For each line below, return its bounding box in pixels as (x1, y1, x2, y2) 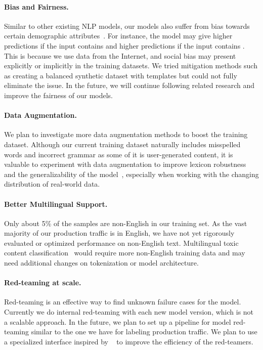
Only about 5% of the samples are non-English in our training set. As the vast (4, 217, 247, 228)
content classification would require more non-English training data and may (4, 247, 245, 258)
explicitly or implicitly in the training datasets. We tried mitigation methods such (4, 60, 257, 71)
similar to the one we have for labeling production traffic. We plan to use (31, 326, 257, 337)
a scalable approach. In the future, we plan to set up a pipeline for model (4, 316, 231, 327)
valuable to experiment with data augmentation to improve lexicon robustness (4, 159, 246, 169)
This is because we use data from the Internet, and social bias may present (4, 50, 236, 61)
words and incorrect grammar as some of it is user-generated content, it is (4, 149, 233, 159)
